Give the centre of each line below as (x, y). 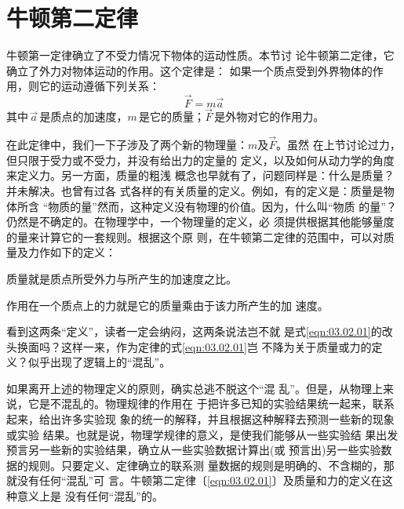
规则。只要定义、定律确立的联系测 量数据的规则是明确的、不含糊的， (206, 465)
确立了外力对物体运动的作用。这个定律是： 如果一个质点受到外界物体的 (189, 70)
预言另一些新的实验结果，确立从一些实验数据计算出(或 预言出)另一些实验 (194, 450)
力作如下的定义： (72, 252)
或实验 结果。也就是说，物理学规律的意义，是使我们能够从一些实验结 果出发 (202, 434)
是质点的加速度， (84, 116)
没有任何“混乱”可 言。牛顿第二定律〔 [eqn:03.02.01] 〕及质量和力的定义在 (199, 480)
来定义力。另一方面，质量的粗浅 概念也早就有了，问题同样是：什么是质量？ (200, 175)
